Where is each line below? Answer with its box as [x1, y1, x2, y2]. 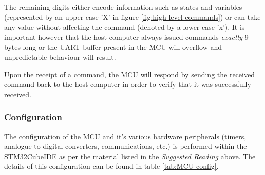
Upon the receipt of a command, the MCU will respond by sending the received [4, 69, 255, 79]
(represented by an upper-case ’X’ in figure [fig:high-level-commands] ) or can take [4, 11, 261, 22]
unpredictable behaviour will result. [4, 51, 116, 62]
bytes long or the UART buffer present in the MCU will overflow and [4, 41, 222, 52]
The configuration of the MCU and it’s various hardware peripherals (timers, [4, 130, 247, 141]
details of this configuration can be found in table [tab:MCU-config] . [4, 161, 219, 171]
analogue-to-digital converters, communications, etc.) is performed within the [4, 141, 247, 151]
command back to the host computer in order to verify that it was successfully [4, 79, 251, 90]
